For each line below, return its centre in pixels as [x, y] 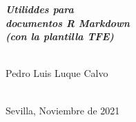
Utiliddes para [40, 9]
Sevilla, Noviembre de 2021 [63, 110]
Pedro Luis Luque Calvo [57, 73]
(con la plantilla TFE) [60, 36]
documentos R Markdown [68, 23]
